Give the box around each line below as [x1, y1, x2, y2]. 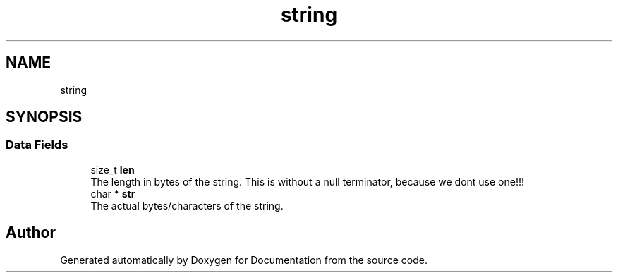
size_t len [90, 163, 135, 176]
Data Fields [6, 138, 68, 152]
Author [6, 224, 56, 242]
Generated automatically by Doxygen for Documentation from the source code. [60, 253, 428, 266]
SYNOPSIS [6, 108, 83, 126]
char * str [90, 187, 135, 200]
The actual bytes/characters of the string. [90, 199, 284, 212]
